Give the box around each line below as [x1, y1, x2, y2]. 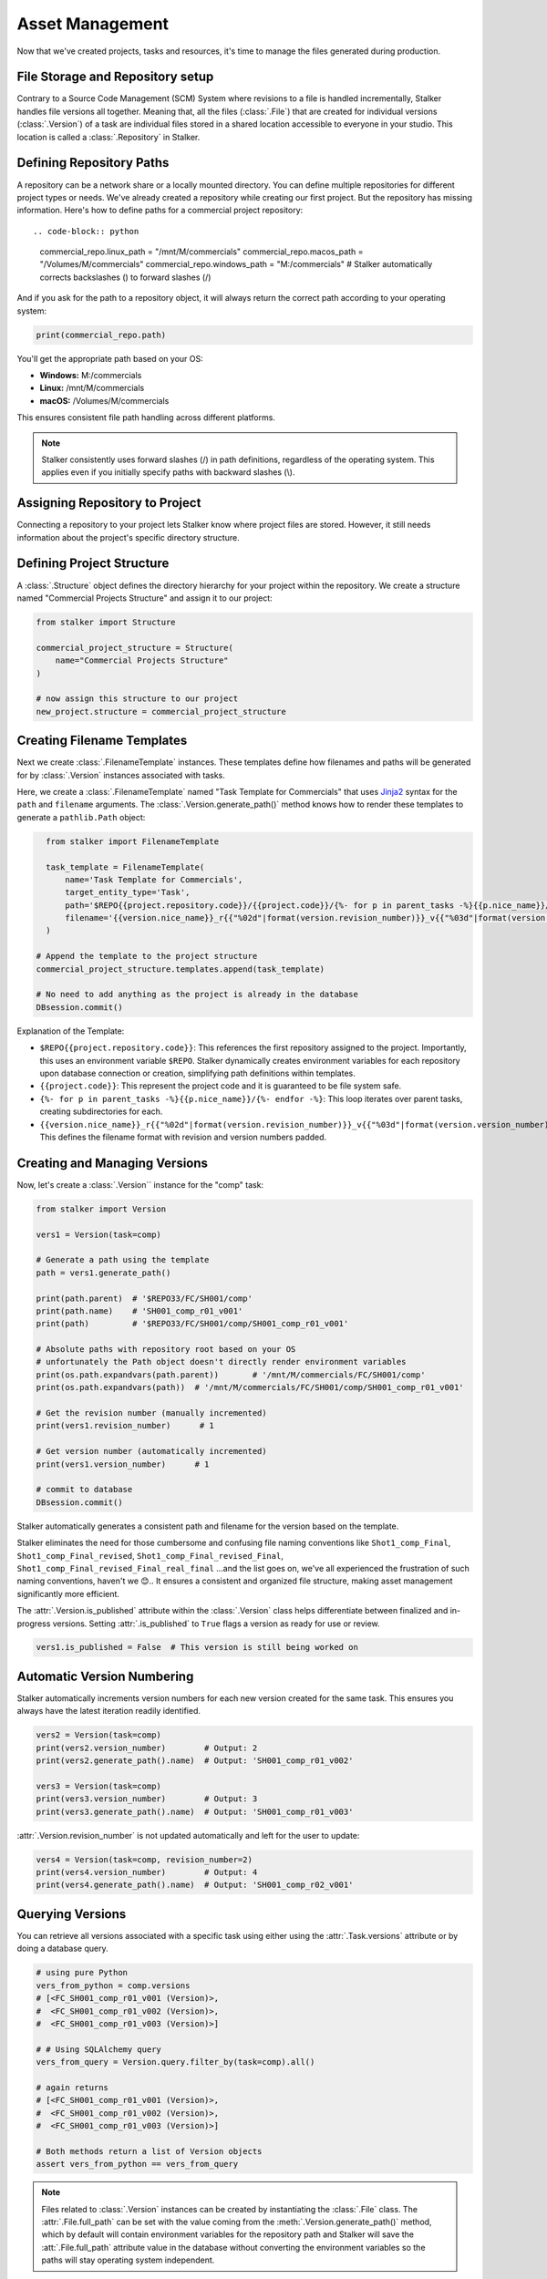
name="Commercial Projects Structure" [55, 655, 229, 665]
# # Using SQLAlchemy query [36, 2044, 161, 2055]
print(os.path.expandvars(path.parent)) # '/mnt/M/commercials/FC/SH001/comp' [36, 1369, 426, 1380]
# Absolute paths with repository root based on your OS [36, 1345, 296, 1355]
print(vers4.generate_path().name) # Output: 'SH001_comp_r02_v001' [36, 1880, 354, 1891]
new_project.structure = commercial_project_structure [36, 706, 286, 717]
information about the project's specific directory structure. [16, 531, 241, 542]
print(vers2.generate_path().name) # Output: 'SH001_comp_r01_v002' [36, 1756, 354, 1766]
